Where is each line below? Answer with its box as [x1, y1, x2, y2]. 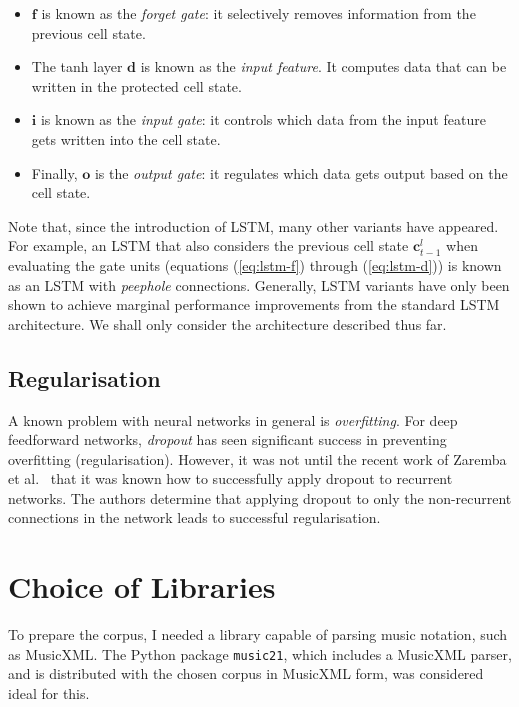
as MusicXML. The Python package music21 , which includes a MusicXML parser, [8, 643, 512, 664]
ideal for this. [8, 683, 90, 704]
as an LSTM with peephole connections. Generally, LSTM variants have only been [8, 274, 510, 295]
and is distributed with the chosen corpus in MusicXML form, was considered [8, 663, 484, 684]
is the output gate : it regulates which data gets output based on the [94, 162, 508, 183]
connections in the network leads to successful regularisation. [8, 507, 381, 528]
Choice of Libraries [8, 566, 276, 607]
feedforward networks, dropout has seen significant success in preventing [8, 429, 447, 450]
